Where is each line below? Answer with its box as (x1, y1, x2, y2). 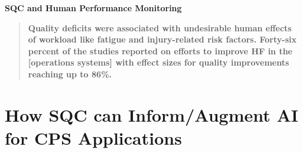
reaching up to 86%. (28, 67, 112, 80)
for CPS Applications (5, 125, 182, 149)
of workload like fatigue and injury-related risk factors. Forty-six (28, 33, 297, 45)
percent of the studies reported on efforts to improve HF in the (28, 44, 292, 57)
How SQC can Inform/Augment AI (5, 102, 299, 126)
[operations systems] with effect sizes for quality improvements (28, 56, 289, 69)
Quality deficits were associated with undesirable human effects (28, 21, 292, 34)
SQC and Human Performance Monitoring (5, 2, 182, 14)
